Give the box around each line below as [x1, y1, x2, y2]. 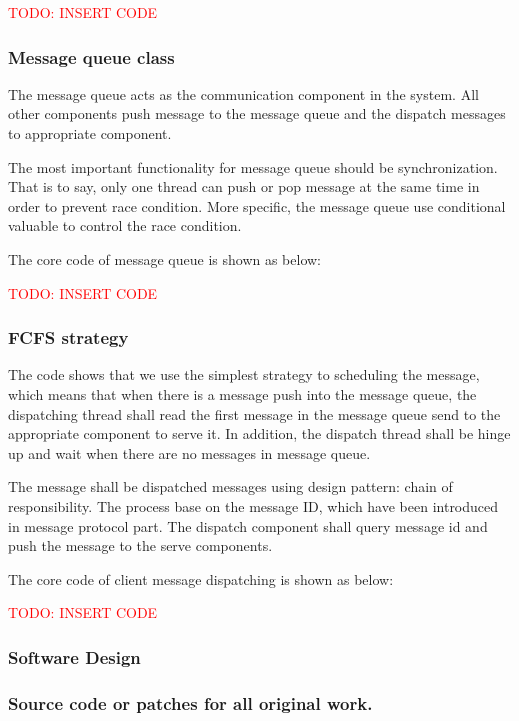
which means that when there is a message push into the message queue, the [8, 383, 477, 404]
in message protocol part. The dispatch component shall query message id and [8, 515, 488, 536]
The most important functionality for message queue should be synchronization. [8, 156, 498, 177]
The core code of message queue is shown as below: [8, 248, 322, 269]
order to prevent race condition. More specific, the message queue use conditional [8, 195, 506, 216]
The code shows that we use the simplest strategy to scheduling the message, [8, 364, 480, 385]
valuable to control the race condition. [8, 215, 242, 236]
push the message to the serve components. [8, 535, 273, 556]
